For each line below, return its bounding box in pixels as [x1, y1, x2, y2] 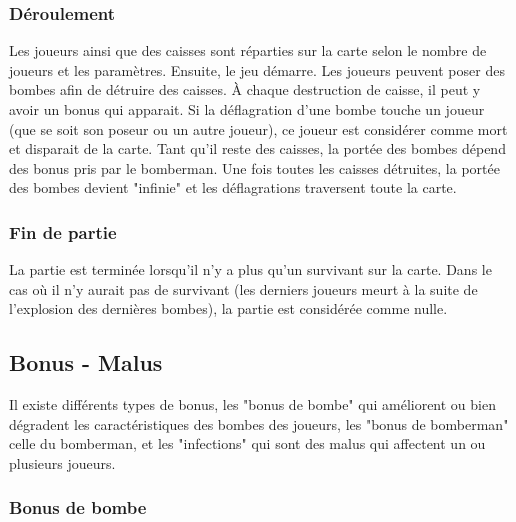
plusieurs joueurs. [9, 452, 116, 473]
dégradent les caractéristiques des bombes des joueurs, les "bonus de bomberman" [9, 413, 509, 434]
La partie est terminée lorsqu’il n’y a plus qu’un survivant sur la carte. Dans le [9, 259, 492, 280]
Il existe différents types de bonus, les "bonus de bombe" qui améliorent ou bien [9, 394, 496, 415]
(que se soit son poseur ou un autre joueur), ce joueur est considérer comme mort [9, 118, 508, 139]
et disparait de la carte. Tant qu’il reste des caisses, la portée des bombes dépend [9, 138, 506, 159]
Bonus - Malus [9, 347, 163, 378]
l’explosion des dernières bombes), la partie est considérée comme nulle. [9, 298, 448, 319]
